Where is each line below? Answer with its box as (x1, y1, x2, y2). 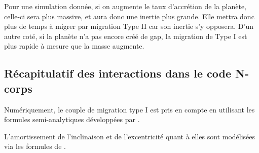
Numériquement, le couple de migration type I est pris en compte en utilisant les (4, 104, 255, 114)
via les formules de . (4, 141, 66, 151)
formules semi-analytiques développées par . (4, 114, 140, 125)
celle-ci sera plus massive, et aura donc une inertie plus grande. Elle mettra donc (4, 11, 254, 21)
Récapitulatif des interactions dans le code (4, 65, 231, 81)
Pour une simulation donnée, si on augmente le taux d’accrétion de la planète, (4, 1, 246, 11)
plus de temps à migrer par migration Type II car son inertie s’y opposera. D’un (4, 21, 254, 31)
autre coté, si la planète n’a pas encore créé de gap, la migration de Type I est (4, 30, 247, 41)
